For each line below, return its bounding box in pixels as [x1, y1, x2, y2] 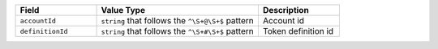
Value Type [101, 5, 146, 15]
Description [262, 5, 310, 15]
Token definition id [262, 26, 334, 36]
